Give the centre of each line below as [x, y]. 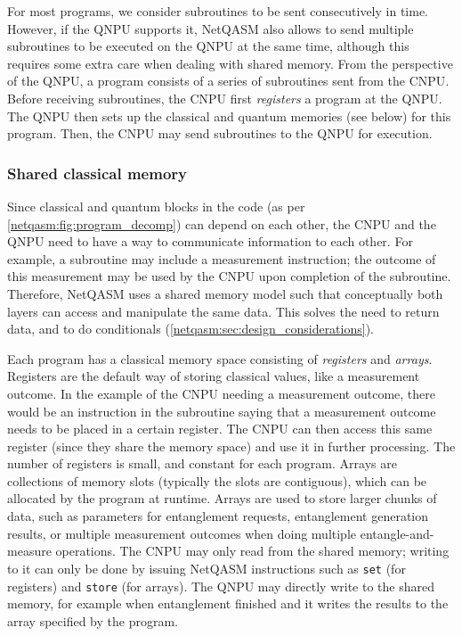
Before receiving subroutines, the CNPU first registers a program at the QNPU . [225, 98]
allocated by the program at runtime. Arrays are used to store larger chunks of [222, 498]
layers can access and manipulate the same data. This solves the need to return [223, 311]
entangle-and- [397, 533]
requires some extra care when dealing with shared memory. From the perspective [230, 63]
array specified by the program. [93, 620]
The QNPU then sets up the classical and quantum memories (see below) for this [229, 116]
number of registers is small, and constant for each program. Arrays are [202, 463]
